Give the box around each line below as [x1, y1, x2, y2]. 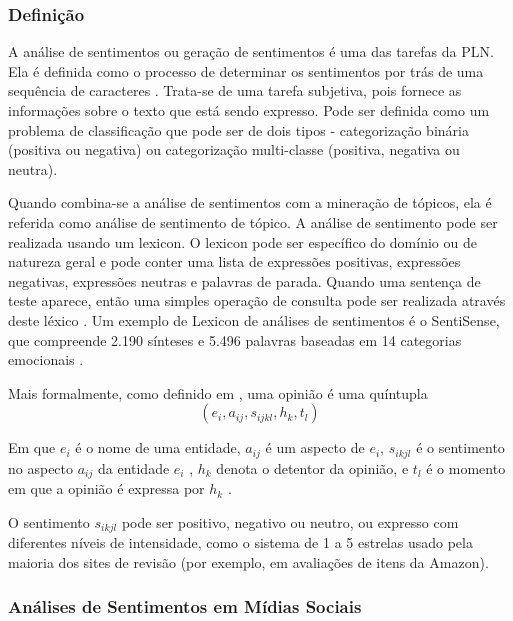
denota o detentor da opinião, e [216, 457, 409, 478]
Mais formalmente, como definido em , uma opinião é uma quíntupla [8, 382, 428, 403]
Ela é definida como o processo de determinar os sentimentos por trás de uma [8, 60, 484, 81]
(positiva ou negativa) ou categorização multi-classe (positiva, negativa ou [8, 139, 460, 160]
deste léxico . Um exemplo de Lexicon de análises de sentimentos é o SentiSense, [8, 309, 500, 330]
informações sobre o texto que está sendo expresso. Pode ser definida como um [8, 100, 490, 120]
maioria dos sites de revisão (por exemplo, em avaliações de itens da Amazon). [8, 551, 489, 572]
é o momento [426, 457, 506, 478]
